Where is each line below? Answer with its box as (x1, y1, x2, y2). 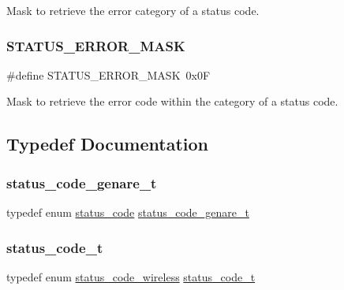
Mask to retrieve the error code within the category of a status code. (6, 93, 338, 110)
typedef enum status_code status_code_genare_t (6, 204, 249, 220)
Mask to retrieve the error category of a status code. (6, 2, 260, 18)
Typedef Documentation (6, 132, 208, 156)
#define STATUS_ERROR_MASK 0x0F (6, 66, 211, 83)
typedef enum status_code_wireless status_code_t (6, 268, 256, 284)
